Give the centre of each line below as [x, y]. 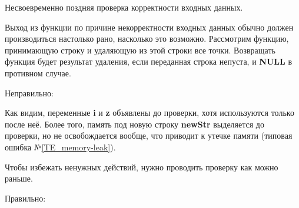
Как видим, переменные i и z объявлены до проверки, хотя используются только [149, 113]
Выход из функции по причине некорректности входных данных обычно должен [149, 27]
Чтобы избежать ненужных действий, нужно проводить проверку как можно [142, 167]
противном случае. [38, 73]
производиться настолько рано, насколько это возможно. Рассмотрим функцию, [147, 38]
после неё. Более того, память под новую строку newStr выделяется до [134, 124]
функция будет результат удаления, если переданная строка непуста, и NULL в [148, 61]
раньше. [19, 178]
